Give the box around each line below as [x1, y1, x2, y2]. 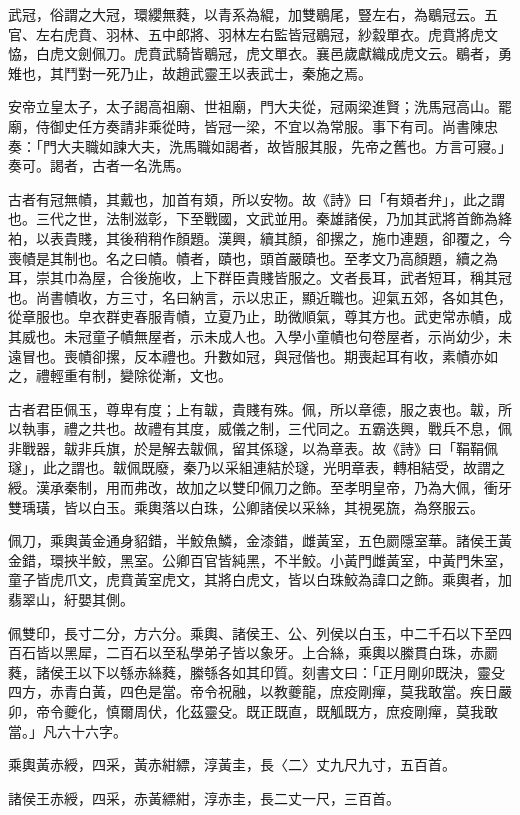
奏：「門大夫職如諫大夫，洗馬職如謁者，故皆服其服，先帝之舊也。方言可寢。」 [8, 135, 512, 156]
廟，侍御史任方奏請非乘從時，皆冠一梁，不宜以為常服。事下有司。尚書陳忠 [8, 115, 498, 136]
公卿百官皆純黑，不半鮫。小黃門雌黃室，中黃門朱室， [161, 549, 512, 570]
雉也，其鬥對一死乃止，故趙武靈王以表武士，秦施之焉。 [8, 62, 372, 83]
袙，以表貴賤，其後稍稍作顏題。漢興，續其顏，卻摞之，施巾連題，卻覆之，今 [8, 227, 512, 248]
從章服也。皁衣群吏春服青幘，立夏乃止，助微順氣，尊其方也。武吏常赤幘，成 [8, 306, 512, 327]
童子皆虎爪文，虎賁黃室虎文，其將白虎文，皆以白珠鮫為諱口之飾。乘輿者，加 [8, 569, 512, 590]
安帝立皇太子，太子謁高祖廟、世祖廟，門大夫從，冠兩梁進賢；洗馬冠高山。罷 [8, 96, 512, 117]
